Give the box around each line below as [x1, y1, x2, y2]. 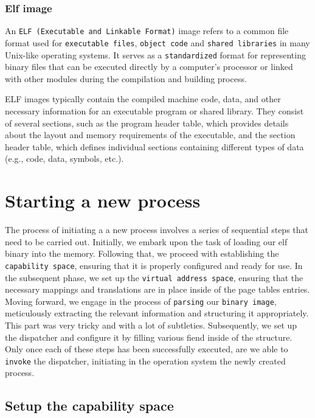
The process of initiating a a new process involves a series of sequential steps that [5, 223, 308, 236]
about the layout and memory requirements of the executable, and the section [5, 128, 296, 141]
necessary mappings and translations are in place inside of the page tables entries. [5, 283, 310, 296]
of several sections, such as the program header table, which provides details [5, 116, 289, 129]
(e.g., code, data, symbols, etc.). [5, 152, 124, 165]
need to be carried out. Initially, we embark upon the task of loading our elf [5, 235, 288, 248]
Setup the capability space [5, 396, 174, 415]
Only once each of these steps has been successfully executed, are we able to [5, 343, 288, 355]
